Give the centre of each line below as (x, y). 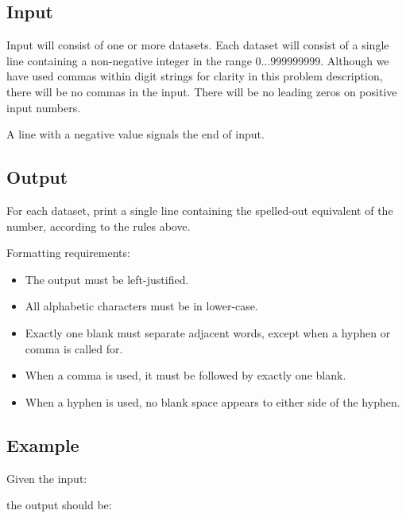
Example (43, 444)
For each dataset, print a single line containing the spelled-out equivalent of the (200, 210)
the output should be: (59, 505)
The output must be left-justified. (107, 279)
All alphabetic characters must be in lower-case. (141, 306)
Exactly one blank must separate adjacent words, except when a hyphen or (208, 332)
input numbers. (44, 107)
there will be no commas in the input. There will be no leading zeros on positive (202, 91)
